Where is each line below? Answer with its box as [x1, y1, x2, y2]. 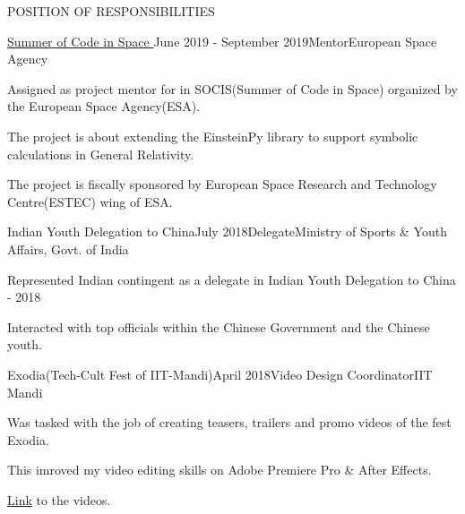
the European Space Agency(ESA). [7, 97, 201, 116]
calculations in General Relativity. [7, 144, 194, 163]
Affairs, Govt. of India [7, 239, 129, 258]
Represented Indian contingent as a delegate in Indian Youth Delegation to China [7, 270, 456, 288]
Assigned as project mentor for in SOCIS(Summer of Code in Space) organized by [7, 79, 458, 98]
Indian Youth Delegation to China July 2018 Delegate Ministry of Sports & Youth [7, 222, 447, 241]
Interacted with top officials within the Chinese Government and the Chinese [7, 317, 430, 336]
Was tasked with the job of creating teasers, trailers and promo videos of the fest [7, 413, 452, 432]
